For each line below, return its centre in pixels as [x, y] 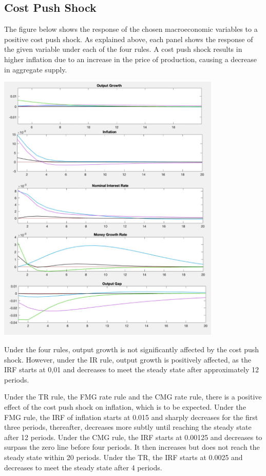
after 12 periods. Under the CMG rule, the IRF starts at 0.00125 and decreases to [133, 437]
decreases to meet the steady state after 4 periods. [83, 467]
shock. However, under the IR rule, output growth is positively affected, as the [128, 359]
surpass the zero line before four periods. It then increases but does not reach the [132, 447]
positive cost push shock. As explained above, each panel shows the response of [129, 39]
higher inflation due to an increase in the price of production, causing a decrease [130, 59]
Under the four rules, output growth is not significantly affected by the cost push [132, 349]
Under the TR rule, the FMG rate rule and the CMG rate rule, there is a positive [133, 397]
